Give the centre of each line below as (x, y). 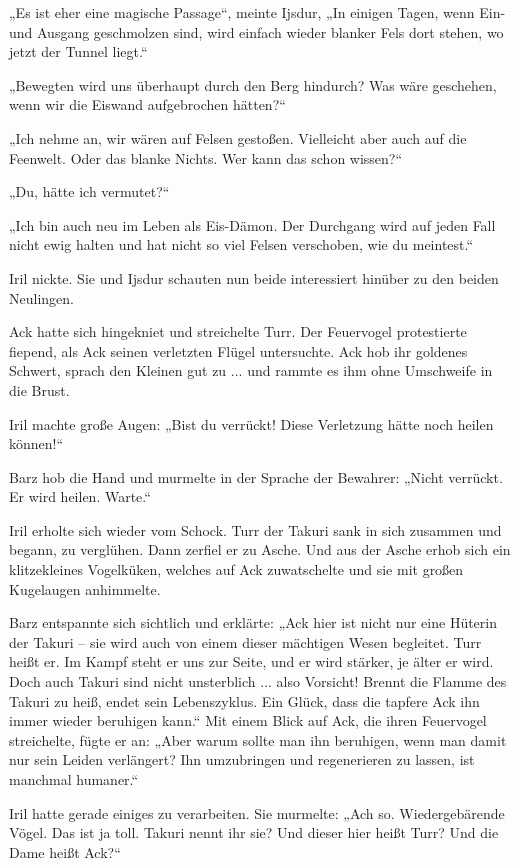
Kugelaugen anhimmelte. (85, 588)
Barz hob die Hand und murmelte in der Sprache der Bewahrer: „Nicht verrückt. (256, 476)
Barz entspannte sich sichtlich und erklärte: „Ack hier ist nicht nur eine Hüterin (253, 622)
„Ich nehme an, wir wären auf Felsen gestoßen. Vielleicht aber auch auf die (238, 137)
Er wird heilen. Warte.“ (80, 496)
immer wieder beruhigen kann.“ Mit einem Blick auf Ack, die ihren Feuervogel (248, 720)
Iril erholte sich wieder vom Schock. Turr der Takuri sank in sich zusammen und (255, 529)
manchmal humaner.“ (74, 779)
